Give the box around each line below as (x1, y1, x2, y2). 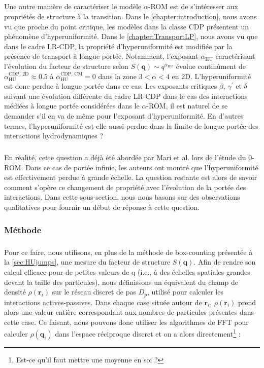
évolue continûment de (176, 60, 246, 71)
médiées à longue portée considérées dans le (4, 100, 140, 111)
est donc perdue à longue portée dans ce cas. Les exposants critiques (4, 81, 217, 91)
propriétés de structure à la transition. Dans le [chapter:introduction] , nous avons (4, 11, 257, 21)
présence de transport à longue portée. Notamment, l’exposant (4, 51, 199, 61)
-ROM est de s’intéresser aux (148, 1, 238, 12)
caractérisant (215, 51, 255, 61)
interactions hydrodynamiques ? (4, 130, 104, 141)
